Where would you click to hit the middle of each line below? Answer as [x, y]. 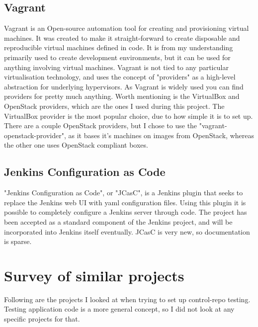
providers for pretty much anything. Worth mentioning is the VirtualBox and [122, 96]
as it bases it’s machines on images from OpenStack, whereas [161, 135]
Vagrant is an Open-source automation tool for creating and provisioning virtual [127, 28]
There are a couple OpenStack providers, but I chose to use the [101, 125]
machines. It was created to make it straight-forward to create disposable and [122, 38]
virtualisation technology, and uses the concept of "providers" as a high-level [120, 77]
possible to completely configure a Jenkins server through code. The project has [126, 212]
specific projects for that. [42, 319]
